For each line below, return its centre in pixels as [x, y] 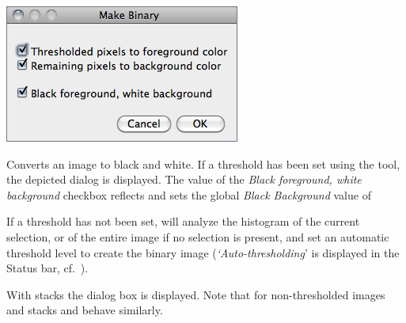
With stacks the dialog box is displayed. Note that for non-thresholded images [196, 294]
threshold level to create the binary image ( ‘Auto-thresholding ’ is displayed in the [203, 252]
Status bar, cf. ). [47, 268]
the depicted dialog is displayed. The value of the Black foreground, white [184, 179]
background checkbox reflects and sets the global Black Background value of [189, 194]
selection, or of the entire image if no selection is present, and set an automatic [198, 236]
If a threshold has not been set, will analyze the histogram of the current [183, 221]
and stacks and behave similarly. [85, 310]
